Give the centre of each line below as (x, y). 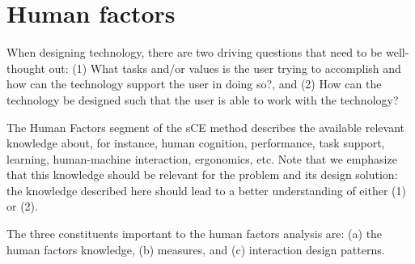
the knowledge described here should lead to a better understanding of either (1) (206, 190)
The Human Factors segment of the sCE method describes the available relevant (205, 127)
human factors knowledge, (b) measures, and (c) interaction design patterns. (196, 249)
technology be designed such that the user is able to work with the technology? (203, 99)
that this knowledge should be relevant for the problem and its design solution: (202, 175)
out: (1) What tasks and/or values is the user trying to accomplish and (225, 68)
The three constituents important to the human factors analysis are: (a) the (195, 234)
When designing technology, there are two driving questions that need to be (195, 52)
